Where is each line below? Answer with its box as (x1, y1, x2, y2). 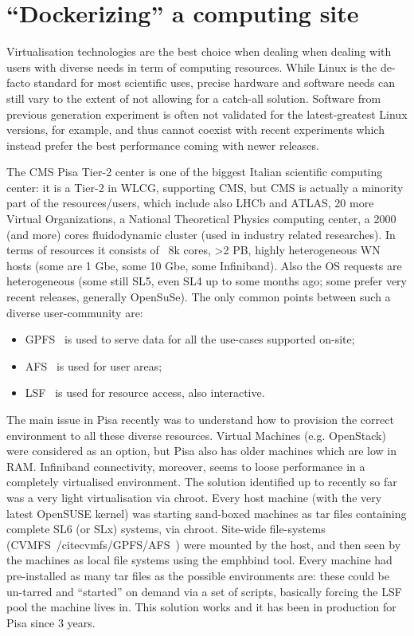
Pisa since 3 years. (6, 614, 96, 630)
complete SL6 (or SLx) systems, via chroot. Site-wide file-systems (6, 520, 326, 537)
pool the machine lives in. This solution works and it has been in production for (6, 599, 396, 615)
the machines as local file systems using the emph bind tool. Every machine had (6, 552, 393, 568)
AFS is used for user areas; (25, 357, 162, 374)
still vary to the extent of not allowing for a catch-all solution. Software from (6, 89, 381, 106)
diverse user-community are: (6, 304, 143, 320)
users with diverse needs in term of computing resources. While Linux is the (6, 58, 377, 75)
